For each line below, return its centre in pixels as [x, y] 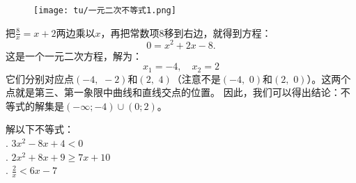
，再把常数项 [130, 32]
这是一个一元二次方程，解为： [74, 55]
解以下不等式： [40, 129]
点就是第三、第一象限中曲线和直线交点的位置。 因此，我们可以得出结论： [173, 92]
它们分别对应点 [40, 78]
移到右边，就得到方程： [218, 32]
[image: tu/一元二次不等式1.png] [105, 10]
